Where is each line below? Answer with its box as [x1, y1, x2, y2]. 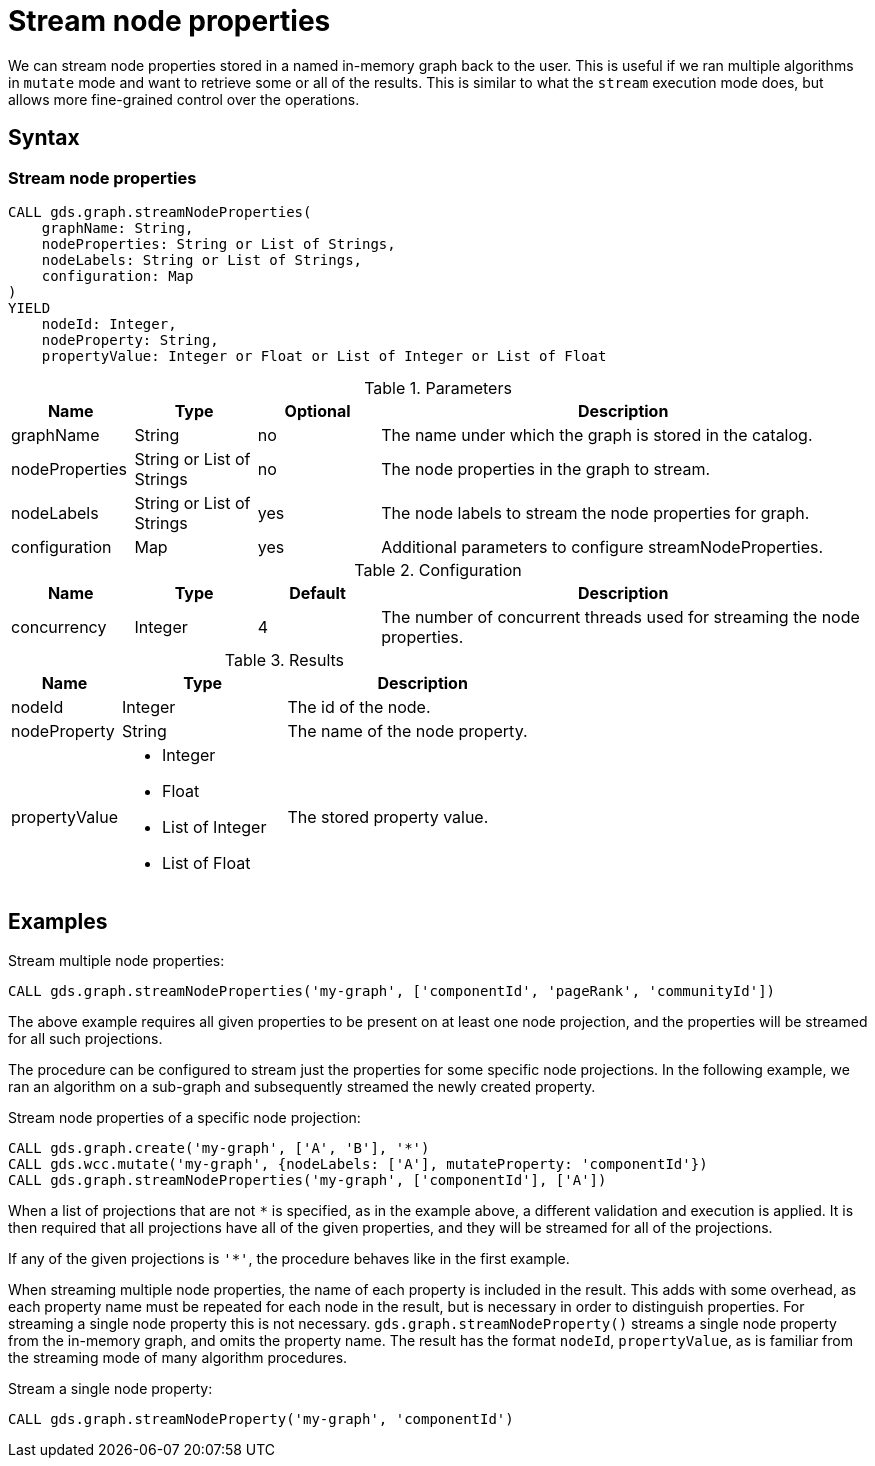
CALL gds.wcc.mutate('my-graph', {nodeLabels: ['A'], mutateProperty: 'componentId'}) [8, 1155, 708, 1172]
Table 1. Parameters [364, 377, 512, 398]
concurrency [11, 616, 107, 637]
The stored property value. [287, 806, 489, 827]
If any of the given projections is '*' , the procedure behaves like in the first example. [8, 1249, 570, 1267]
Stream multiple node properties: [8, 951, 225, 969]
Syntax [8, 125, 80, 151]
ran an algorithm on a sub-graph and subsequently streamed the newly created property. [8, 1077, 596, 1095]
